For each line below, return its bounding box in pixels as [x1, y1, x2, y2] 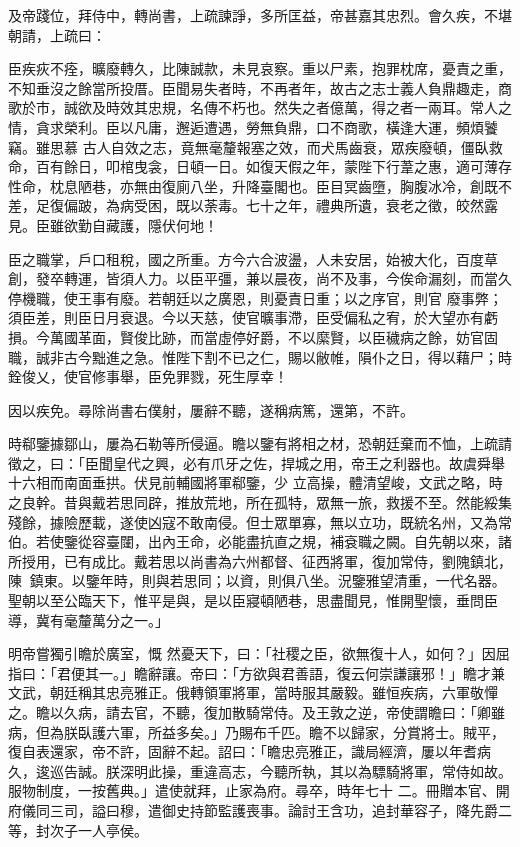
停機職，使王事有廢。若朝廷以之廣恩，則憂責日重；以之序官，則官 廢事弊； [8, 287, 503, 308]
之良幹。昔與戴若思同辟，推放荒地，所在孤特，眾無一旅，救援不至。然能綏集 [8, 492, 512, 513]
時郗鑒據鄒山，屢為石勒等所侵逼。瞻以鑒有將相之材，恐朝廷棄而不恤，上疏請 [8, 433, 512, 454]
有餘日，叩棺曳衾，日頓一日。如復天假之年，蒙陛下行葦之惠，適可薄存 [49, 156, 512, 177]
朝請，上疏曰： [8, 24, 106, 45]
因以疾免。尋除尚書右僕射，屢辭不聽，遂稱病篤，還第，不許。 [8, 399, 414, 420]
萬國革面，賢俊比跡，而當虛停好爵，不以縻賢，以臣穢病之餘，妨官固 [49, 326, 498, 347]
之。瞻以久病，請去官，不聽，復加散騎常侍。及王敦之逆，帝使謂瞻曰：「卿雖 [8, 702, 505, 722]
